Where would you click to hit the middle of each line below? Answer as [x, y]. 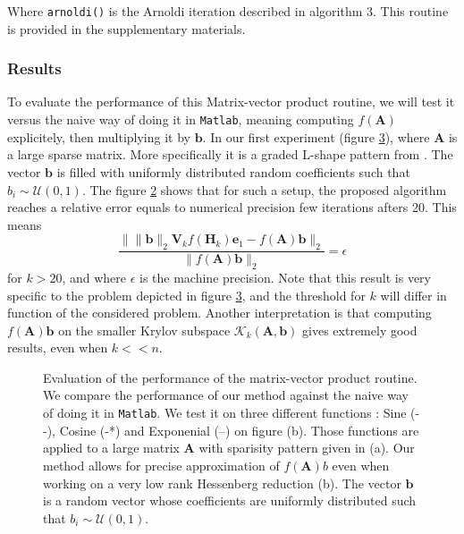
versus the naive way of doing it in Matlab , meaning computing [181, 119]
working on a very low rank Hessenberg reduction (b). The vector [222, 483]
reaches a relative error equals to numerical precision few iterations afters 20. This [232, 207]
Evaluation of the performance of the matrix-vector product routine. [230, 377]
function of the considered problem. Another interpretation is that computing [219, 313]
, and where [94, 277]
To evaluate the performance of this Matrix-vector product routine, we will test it [231, 102]
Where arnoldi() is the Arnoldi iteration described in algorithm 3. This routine [228, 11]
